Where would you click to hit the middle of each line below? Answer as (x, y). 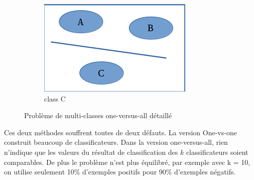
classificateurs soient (217, 152)
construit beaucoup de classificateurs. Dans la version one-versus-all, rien (116, 142)
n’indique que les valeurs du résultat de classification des (91, 152)
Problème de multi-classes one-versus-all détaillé (98, 115)
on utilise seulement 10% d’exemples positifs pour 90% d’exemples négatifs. (120, 172)
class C (55, 98)
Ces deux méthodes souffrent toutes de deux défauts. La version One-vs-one (120, 132)
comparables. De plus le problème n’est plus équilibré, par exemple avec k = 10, (127, 162)
